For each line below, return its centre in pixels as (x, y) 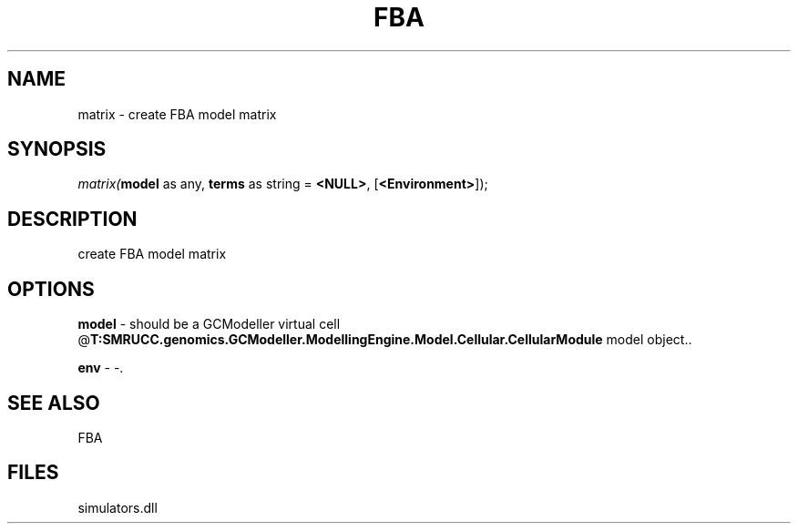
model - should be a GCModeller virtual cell (209, 324)
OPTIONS (51, 289)
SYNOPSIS (57, 149)
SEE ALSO (54, 403)
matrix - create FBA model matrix (177, 114)
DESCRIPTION (72, 219)
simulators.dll (118, 507)
